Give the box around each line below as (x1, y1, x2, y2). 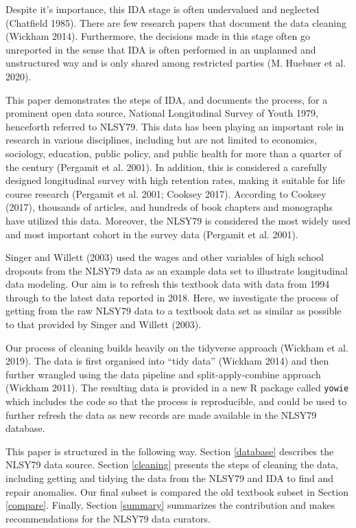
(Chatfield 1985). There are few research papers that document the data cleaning (5, 15, 346, 30)
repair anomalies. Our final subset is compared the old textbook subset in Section (5, 484, 348, 498)
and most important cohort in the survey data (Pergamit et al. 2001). (5, 227, 298, 241)
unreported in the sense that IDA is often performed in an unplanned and (5, 42, 316, 56)
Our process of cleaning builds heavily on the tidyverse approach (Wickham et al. (5, 340, 348, 354)
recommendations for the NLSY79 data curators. (5, 511, 211, 525)
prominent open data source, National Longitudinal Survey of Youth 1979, (5, 106, 318, 120)
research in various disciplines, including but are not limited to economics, (5, 133, 317, 147)
